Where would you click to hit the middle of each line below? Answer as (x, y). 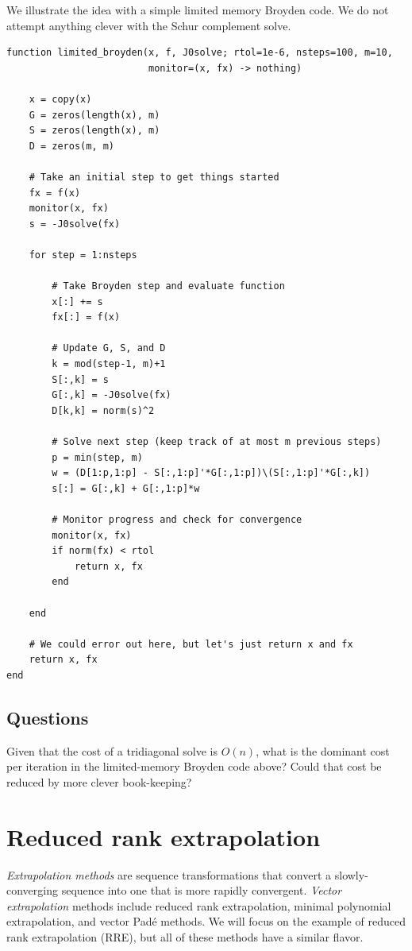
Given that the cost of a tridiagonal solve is (112, 750)
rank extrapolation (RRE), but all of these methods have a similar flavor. (185, 937)
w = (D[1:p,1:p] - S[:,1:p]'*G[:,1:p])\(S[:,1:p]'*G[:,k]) (211, 473)
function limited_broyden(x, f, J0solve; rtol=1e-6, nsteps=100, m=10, (200, 53)
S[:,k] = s (80, 379)
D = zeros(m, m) (72, 146)
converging (32, 890)
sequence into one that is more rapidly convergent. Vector (202, 890)
